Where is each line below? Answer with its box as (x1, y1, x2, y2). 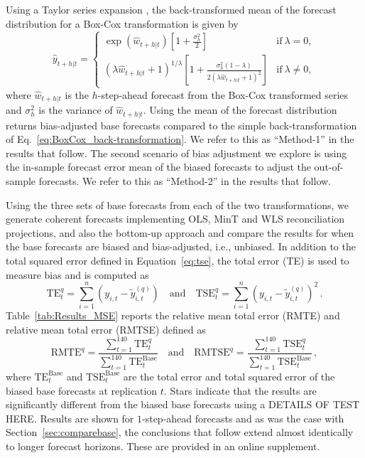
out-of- (314, 159, 344, 174)
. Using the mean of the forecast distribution (143, 102, 337, 117)
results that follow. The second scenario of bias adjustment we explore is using (6, 145, 347, 160)
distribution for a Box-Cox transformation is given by (6, 16, 239, 31)
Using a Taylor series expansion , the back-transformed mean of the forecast (6, 2, 337, 16)
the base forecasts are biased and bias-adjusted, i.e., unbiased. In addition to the (6, 239, 356, 254)
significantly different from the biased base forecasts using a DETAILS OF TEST (6, 397, 360, 412)
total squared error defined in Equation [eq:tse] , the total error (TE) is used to (6, 252, 349, 267)
